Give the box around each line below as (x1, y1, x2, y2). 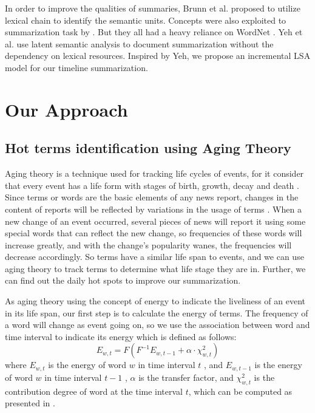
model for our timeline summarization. (5, 61, 148, 73)
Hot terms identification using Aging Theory (5, 138, 291, 157)
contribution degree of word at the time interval (5, 384, 183, 397)
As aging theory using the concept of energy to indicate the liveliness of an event (5, 295, 306, 307)
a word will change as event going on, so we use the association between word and (5, 318, 310, 331)
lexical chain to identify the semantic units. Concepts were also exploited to (5, 13, 286, 26)
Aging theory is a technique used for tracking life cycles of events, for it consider (5, 167, 304, 180)
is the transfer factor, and (138, 370, 234, 383)
